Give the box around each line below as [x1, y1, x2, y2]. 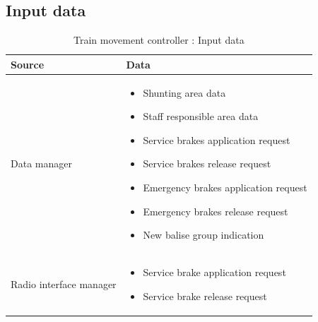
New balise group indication [143, 227, 264, 242]
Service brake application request [143, 265, 286, 280]
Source [11, 56, 45, 71]
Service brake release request [143, 288, 267, 303]
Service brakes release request [143, 156, 271, 171]
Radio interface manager [11, 276, 117, 291]
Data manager [11, 156, 72, 171]
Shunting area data [143, 85, 226, 100]
